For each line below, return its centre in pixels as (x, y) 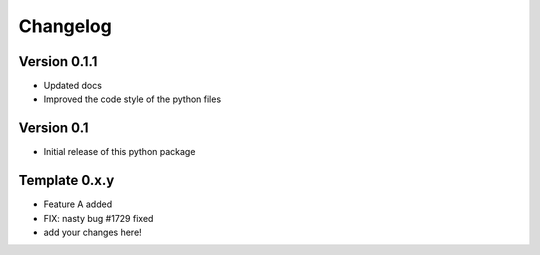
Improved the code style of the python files (132, 99)
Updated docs (72, 86)
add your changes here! (92, 232)
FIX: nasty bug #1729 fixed (98, 218)
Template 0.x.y (66, 180)
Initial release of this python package (119, 152)
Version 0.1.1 (58, 61)
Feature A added (78, 204)
